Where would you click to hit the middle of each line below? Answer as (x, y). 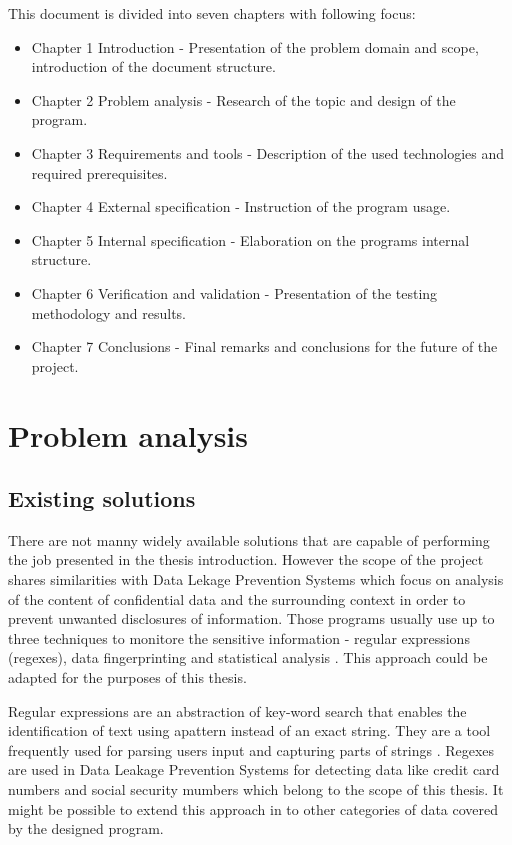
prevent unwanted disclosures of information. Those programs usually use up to (251, 618)
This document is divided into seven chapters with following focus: (212, 13)
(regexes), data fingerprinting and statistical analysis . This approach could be (248, 657)
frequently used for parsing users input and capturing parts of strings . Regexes (251, 749)
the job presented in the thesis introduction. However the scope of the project (246, 559)
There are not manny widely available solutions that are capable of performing (249, 539)
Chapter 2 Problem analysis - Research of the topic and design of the (243, 99)
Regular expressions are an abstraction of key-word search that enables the (237, 710)
